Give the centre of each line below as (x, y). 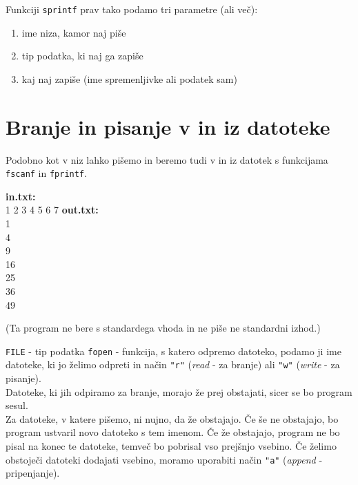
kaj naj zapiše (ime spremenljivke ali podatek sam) (129, 78)
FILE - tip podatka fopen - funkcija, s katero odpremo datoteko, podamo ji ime (173, 351)
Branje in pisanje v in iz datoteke (168, 126)
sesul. (17, 405)
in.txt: (21, 196)
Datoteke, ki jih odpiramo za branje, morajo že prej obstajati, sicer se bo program (179, 391)
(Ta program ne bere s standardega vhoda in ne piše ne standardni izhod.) (163, 328)
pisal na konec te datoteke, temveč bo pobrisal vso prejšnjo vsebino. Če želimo (171, 446)
